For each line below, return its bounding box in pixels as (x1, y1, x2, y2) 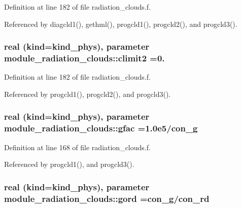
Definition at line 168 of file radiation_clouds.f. (4, 142, 151, 152)
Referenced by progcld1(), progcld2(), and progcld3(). (4, 88, 171, 99)
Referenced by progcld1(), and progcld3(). (4, 159, 134, 169)
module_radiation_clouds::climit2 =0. (4, 52, 165, 64)
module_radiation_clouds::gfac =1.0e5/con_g (4, 122, 198, 134)
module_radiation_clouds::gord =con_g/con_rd (4, 192, 210, 204)
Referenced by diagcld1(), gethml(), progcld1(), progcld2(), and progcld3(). (4, 18, 237, 29)
